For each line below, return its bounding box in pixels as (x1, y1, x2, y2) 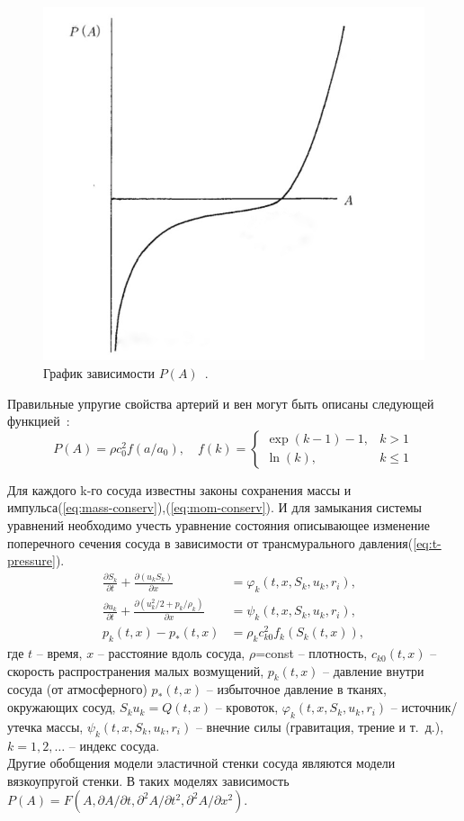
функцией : (7, 411, 70, 430)
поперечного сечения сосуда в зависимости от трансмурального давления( (7, 533, 414, 552)
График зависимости (43, 364, 156, 383)
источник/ (401, 698, 458, 717)
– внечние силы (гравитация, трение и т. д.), (195, 717, 444, 735)
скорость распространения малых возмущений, (7, 661, 264, 680)
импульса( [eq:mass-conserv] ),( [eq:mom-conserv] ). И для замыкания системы (7, 498, 423, 517)
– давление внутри (323, 661, 424, 680)
